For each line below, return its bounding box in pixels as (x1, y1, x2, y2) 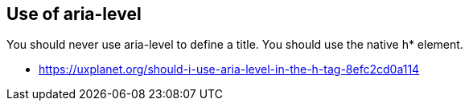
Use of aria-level (6, 4, 142, 24)
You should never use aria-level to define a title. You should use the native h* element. (6, 38, 463, 52)
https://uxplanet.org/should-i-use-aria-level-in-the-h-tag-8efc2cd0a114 (39, 62, 420, 77)
